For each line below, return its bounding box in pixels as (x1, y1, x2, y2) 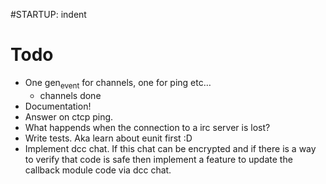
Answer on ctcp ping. (24, 110, 114, 123)
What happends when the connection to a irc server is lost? (24, 121, 271, 133)
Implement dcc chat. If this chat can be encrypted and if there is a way (24, 142, 317, 154)
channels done (39, 89, 102, 101)
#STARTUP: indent (10, 9, 87, 20)
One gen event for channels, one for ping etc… (24, 76, 212, 91)
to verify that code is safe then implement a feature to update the (24, 153, 293, 165)
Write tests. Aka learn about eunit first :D (24, 132, 193, 144)
